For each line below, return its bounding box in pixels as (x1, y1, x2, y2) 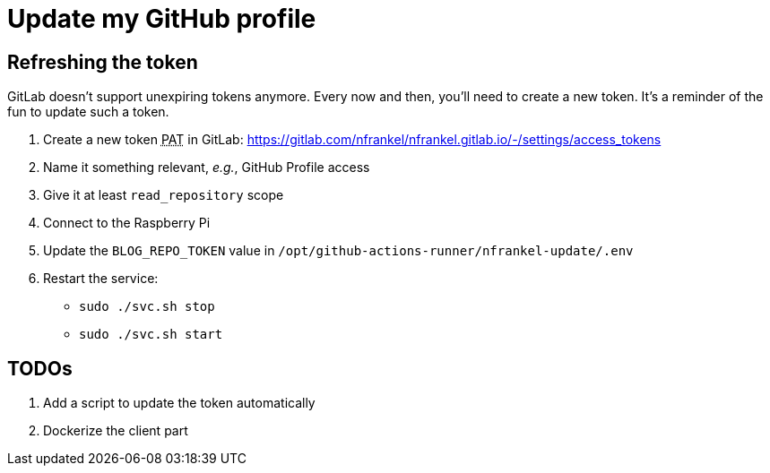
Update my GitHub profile (7, 4, 316, 34)
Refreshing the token (7, 50, 198, 73)
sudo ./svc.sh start (79, 327, 223, 342)
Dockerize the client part (43, 423, 188, 439)
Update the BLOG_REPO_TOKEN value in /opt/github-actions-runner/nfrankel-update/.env (43, 243, 634, 259)
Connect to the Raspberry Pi (43, 215, 211, 231)
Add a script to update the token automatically (43, 395, 316, 411)
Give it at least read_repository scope (43, 187, 284, 203)
